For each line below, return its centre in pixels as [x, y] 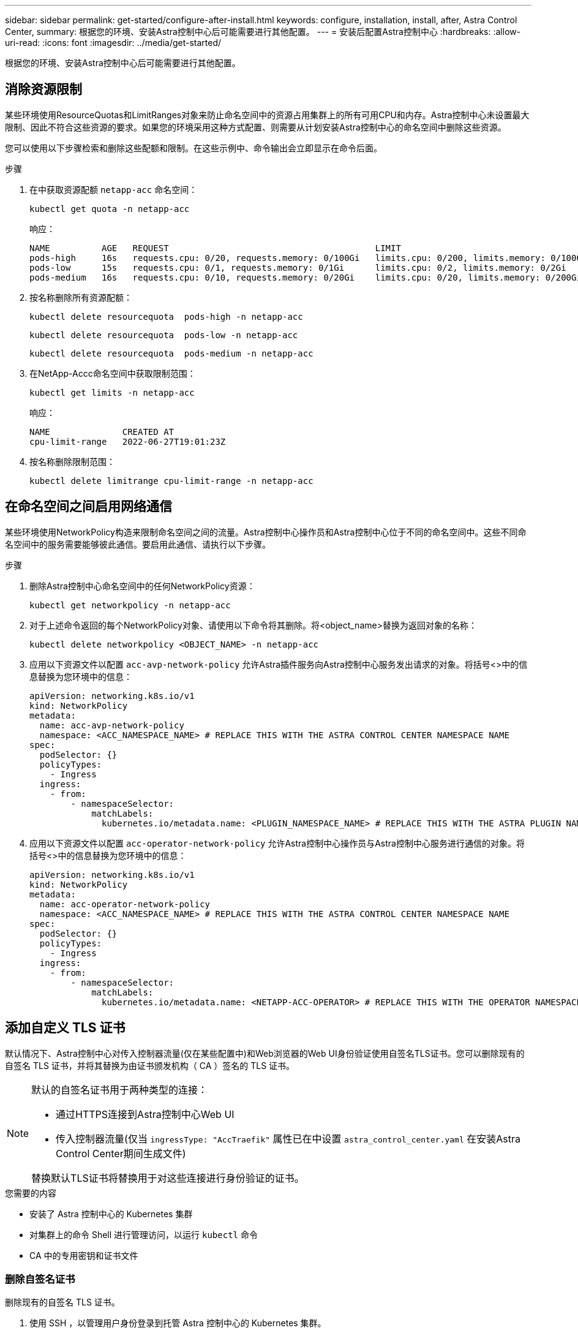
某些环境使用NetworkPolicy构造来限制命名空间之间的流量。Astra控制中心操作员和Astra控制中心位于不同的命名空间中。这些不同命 [266, 532]
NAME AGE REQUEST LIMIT [215, 248]
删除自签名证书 [40, 1279]
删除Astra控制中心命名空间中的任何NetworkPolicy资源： [142, 586]
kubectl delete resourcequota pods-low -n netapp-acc [164, 335]
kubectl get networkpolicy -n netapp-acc [130, 605]
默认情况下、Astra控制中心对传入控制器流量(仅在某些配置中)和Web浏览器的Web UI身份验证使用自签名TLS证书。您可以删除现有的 [265, 1053]
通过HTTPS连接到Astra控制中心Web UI [145, 1114]
